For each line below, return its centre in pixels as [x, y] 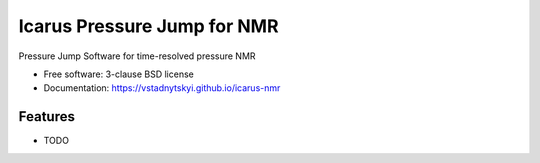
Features [46, 116]
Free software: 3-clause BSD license [118, 74]
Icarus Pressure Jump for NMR [148, 26]
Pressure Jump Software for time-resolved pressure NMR [137, 56]
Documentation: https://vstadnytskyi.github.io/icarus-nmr [162, 88]
